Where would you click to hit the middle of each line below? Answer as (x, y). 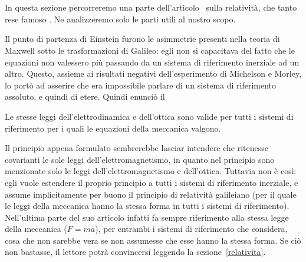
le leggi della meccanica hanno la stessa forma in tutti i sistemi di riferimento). (147, 206)
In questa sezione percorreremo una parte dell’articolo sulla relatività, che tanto (151, 7)
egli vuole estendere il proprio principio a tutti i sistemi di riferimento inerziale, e (152, 182)
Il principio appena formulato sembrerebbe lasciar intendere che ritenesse (137, 148)
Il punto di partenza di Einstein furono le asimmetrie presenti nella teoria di (142, 39)
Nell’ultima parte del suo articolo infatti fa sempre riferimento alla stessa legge (147, 217)
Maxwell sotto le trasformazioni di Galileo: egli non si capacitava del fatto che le (150, 50)
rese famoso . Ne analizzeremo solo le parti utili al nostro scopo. (120, 19)
